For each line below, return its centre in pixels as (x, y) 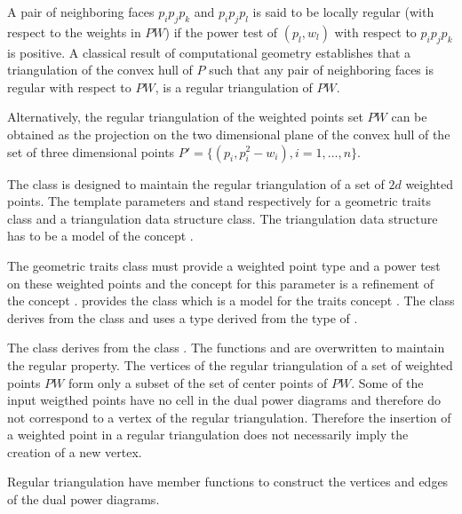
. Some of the (387, 382)
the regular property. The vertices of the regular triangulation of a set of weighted (230, 364)
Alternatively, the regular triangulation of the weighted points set (185, 117)
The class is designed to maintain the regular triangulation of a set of (196, 183)
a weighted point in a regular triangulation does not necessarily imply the (208, 435)
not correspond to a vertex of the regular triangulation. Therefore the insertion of (229, 417)
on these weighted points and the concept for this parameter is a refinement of (220, 283)
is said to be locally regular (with (343, 12)
